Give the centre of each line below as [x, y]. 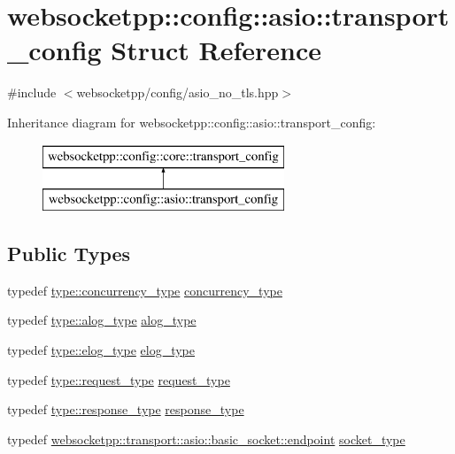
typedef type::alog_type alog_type [102, 320]
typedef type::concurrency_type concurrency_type [145, 290]
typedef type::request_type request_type [119, 379]
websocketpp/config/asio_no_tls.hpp [177, 92]
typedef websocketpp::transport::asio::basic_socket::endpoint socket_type [206, 439]
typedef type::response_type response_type [126, 409]
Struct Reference [216, 50]
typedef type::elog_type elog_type [101, 350]
